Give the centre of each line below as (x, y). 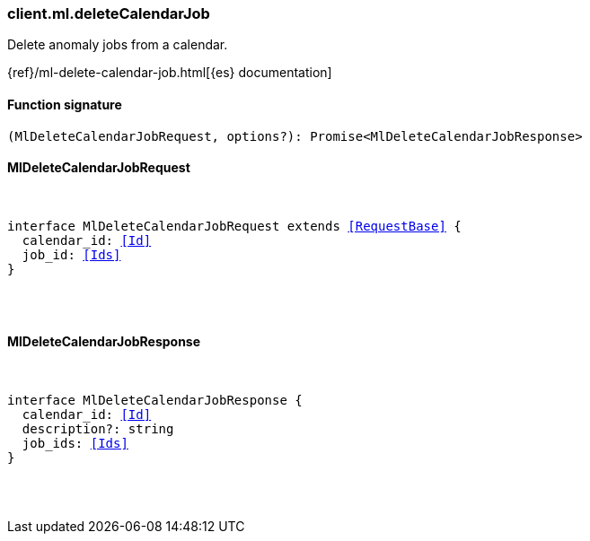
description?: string (98, 429)
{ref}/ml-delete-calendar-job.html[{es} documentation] (170, 73)
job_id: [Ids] (71, 254)
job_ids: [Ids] (75, 444)
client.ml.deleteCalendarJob (109, 13)
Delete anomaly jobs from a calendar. (118, 45)
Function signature (65, 104)
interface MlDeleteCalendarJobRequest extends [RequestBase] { (234, 226)
